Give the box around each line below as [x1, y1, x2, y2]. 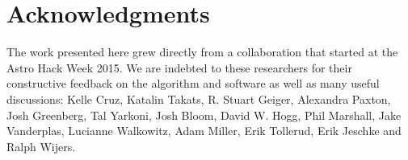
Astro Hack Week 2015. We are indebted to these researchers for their [6, 59, 352, 76]
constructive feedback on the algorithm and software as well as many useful [6, 75, 380, 92]
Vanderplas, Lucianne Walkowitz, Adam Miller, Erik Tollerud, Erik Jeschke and [6, 122, 402, 139]
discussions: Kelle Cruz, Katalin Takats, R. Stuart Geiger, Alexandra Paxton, [6, 90, 391, 107]
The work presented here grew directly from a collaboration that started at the [6, 43, 398, 60]
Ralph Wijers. [6, 137, 76, 154]
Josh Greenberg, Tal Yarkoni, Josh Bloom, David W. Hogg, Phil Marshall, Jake [6, 106, 402, 123]
